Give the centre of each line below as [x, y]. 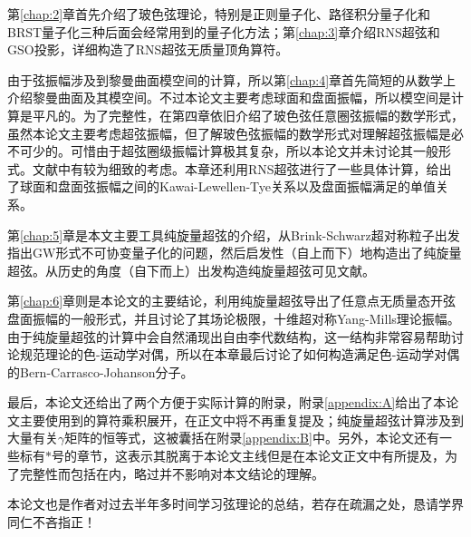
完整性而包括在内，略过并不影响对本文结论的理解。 [172, 473]
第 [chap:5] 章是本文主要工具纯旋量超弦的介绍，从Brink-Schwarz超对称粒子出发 [234, 234]
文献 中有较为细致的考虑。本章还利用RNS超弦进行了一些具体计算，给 [235, 168]
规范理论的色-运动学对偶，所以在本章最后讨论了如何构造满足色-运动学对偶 [240, 354]
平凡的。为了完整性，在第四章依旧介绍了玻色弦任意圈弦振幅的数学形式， [248, 115]
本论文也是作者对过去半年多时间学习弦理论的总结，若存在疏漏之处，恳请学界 [235, 504]
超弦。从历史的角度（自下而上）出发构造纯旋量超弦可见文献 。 [191, 270]
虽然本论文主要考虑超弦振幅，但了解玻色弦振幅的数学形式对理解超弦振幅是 [229, 133]
